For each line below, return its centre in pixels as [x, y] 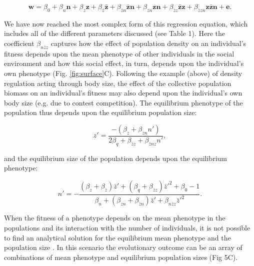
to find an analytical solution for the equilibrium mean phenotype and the [117, 237]
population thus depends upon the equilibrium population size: [100, 112]
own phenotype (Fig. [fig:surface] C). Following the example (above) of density [123, 73]
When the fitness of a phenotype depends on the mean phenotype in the [115, 218]
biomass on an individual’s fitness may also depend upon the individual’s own [123, 93]
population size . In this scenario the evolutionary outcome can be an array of [123, 247]
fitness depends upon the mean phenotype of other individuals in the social [119, 53]
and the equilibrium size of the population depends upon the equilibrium [115, 158]
